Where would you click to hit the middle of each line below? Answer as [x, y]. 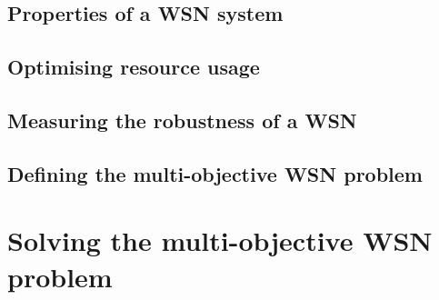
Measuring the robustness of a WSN [182, 120]
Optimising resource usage [134, 67]
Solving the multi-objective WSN [220, 240]
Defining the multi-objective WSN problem [215, 173]
